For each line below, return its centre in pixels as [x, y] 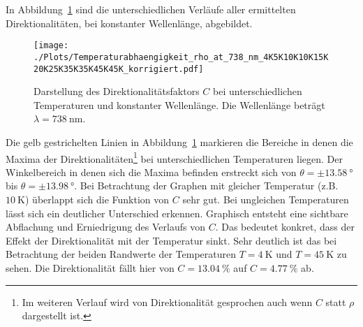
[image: [51, 46]
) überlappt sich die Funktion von [97, 199]
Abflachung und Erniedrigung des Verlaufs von [105, 227]
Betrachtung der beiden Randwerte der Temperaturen [121, 254]
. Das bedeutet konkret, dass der [285, 227]
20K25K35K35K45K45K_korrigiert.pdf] [119, 69]
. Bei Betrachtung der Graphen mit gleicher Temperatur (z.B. [206, 186]
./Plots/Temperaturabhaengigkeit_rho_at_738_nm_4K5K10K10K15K [181, 57]
